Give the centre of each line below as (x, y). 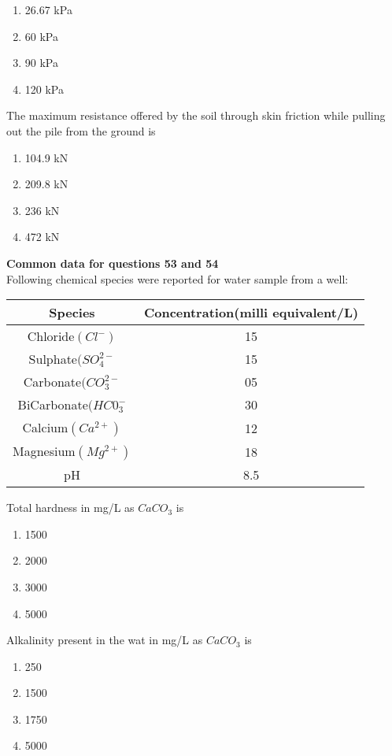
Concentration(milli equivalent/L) (251, 313)
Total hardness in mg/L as (70, 508)
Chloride (51, 336)
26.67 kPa (48, 9)
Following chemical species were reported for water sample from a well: (178, 278)
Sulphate (53, 359)
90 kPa (41, 63)
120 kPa (44, 89)
